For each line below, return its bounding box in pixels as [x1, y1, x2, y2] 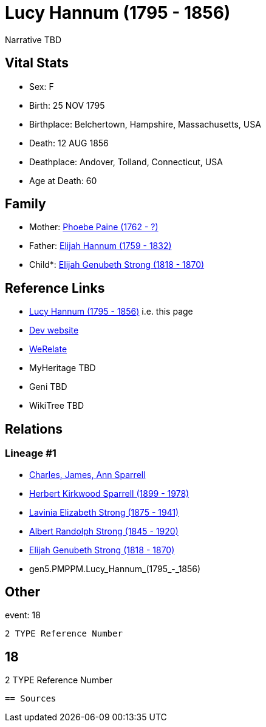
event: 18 [5, 610, 41, 621]
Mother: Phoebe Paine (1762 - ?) [29, 222, 159, 233]
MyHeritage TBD [29, 363, 96, 374]
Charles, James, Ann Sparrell [29, 469, 146, 480]
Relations [5, 421, 63, 437]
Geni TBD [29, 381, 67, 392]
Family [5, 196, 46, 212]
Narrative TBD [5, 34, 61, 45]
